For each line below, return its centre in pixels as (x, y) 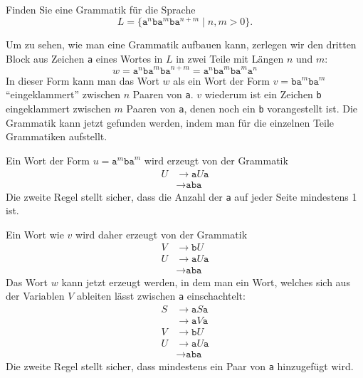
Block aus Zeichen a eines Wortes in (84, 58)
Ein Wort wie (35, 234)
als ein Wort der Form (222, 80)
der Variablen (35, 296)
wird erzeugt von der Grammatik (216, 160)
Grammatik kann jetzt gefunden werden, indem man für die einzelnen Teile (170, 122)
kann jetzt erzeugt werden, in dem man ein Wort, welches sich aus (206, 282)
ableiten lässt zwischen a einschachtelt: (161, 296)
